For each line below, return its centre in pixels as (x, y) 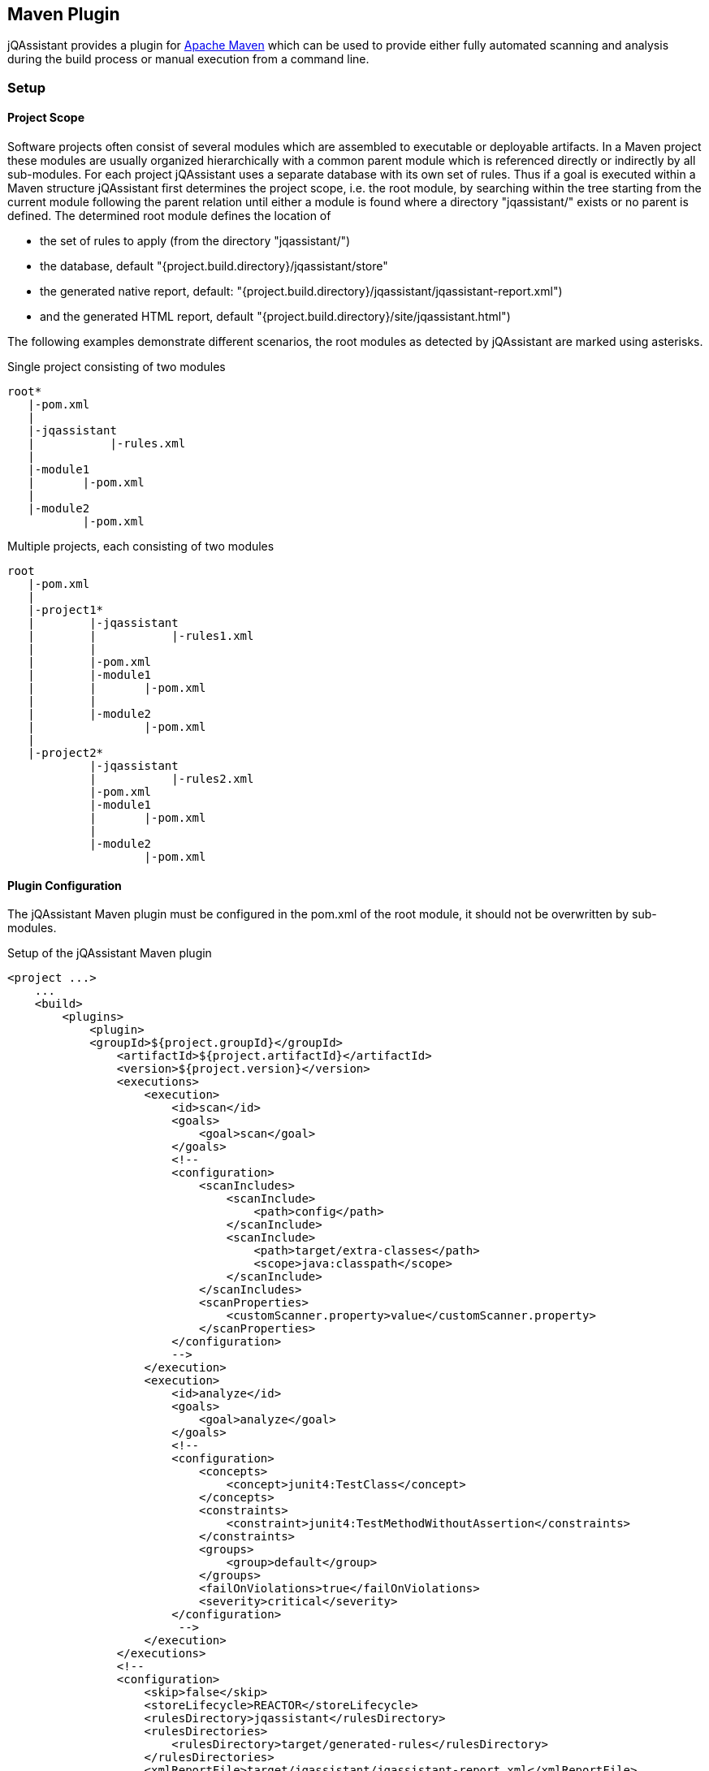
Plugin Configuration (65, 885)
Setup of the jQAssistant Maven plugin (110, 953)
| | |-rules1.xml (141, 636)
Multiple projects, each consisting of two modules (141, 546)
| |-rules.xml (107, 444)
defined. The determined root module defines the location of (169, 216)
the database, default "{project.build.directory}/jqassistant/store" (214, 266)
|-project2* (66, 753)
